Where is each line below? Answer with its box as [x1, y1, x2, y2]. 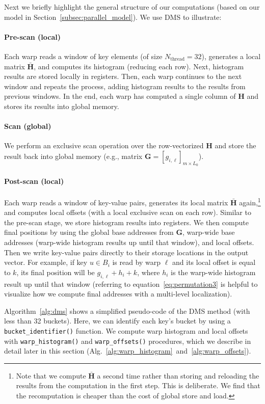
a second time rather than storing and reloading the [97, 370, 259, 381]
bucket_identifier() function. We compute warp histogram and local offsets [4, 325, 248, 336]
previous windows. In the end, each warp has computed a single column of [4, 91, 236, 101]
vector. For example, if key [4, 257, 88, 267]
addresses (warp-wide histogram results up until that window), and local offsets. [4, 236, 254, 247]
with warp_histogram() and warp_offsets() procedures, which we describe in [4, 335, 251, 346]
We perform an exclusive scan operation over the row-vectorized [4, 140, 204, 151]
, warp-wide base [182, 227, 235, 237]
